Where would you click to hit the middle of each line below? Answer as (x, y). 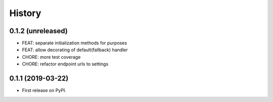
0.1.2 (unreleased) (38, 31)
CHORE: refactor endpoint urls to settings (65, 64)
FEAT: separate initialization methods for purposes (75, 43)
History (25, 13)
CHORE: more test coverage (51, 57)
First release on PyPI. (44, 90)
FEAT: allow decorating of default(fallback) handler (75, 50)
